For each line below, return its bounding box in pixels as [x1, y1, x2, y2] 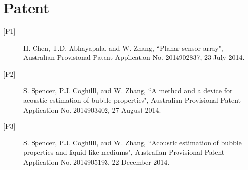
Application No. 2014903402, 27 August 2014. [23, 104, 161, 114]
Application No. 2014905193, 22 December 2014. [23, 157, 170, 167]
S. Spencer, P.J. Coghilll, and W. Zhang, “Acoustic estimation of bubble [23, 137, 242, 147]
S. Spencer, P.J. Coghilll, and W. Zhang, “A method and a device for [23, 85, 233, 95]
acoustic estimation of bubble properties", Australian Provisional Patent [23, 95, 241, 105]
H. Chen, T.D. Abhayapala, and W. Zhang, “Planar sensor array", [23, 42, 223, 53]
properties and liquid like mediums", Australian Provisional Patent [23, 147, 225, 157]
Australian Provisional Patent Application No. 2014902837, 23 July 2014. [23, 52, 245, 62]
